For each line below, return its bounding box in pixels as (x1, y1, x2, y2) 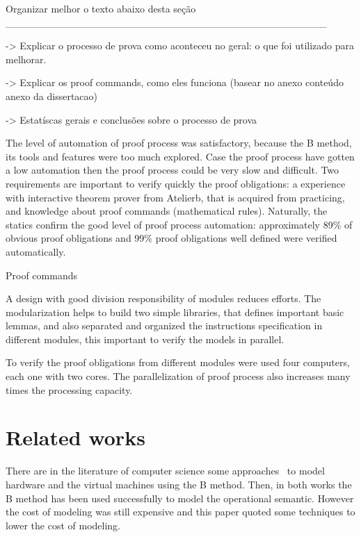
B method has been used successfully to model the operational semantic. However (6, 490, 354, 505)
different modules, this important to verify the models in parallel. (6, 331, 284, 346)
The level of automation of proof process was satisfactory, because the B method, (6, 135, 352, 150)
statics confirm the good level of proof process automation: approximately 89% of (6, 217, 353, 231)
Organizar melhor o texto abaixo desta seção (6, 1, 196, 15)
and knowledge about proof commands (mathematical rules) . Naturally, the (6, 204, 328, 218)
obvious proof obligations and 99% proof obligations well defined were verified (6, 231, 337, 245)
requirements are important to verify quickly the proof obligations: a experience (6, 176, 346, 190)
